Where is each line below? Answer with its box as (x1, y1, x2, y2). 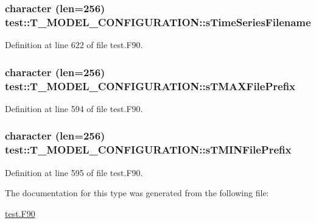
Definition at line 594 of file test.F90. (5, 102, 143, 115)
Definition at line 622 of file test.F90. (5, 38, 143, 51)
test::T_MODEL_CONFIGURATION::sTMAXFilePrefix (5, 78, 296, 93)
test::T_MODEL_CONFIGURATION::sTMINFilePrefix (5, 142, 292, 157)
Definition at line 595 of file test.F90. (5, 166, 143, 179)
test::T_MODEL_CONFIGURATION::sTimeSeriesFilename (5, 14, 311, 29)
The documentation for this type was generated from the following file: (5, 186, 269, 199)
